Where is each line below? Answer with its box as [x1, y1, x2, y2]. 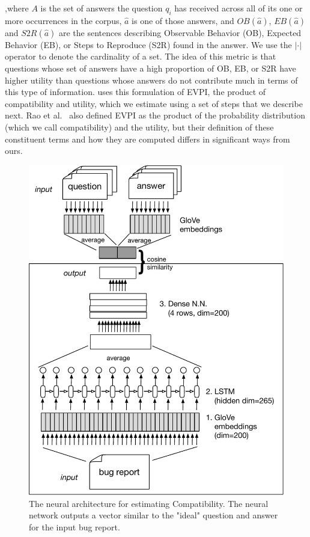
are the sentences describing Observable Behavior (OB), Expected [59, 26, 302, 38]
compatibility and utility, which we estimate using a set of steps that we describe [5, 97, 303, 109]
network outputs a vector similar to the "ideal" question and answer [29, 509, 278, 521]
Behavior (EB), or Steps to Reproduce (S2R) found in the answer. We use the [5, 38, 292, 51]
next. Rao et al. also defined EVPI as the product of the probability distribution [5, 109, 305, 121]
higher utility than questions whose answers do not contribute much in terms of [5, 73, 298, 86]
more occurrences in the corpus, [5, 14, 122, 26]
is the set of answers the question [40, 2, 163, 14]
